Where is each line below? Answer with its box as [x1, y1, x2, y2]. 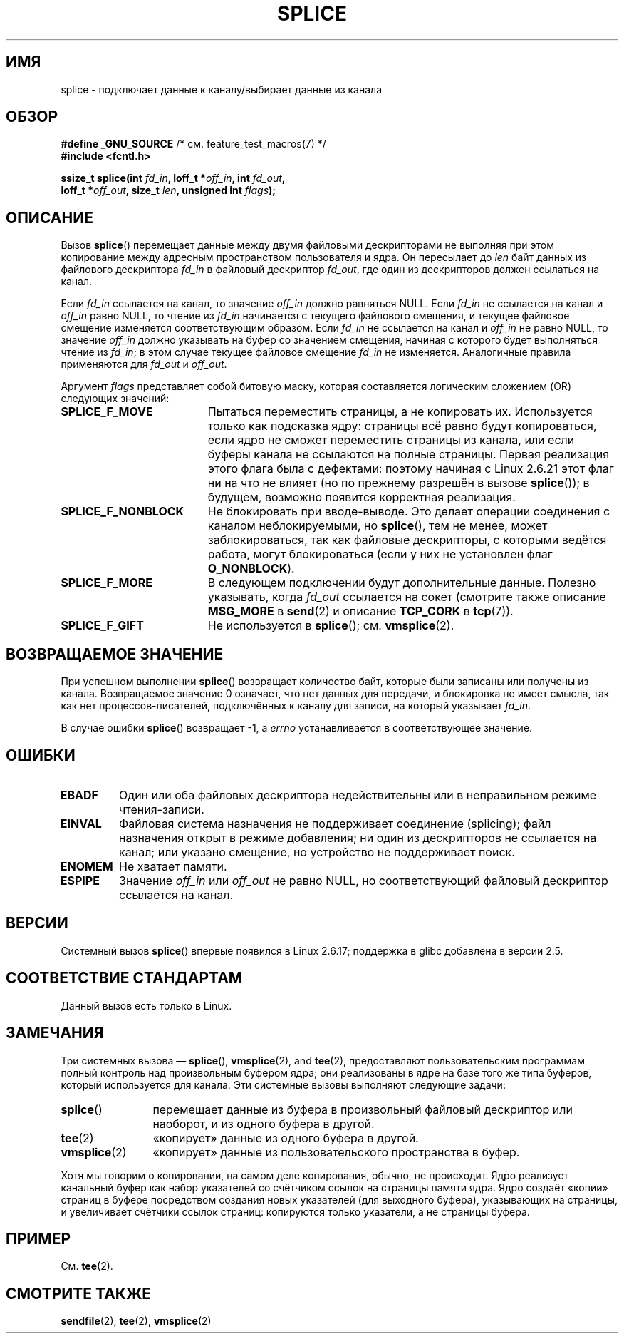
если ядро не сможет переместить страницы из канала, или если [207, 433, 575, 448]
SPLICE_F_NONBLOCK [61, 504, 184, 519]
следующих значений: [61, 392, 170, 405]
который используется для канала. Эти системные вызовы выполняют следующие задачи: [61, 1078, 506, 1091]
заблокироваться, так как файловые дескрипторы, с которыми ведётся [207, 533, 607, 548]
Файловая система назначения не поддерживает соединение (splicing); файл [119, 816, 551, 831]
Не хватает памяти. [119, 858, 227, 873]
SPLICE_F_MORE [61, 575, 152, 590]
